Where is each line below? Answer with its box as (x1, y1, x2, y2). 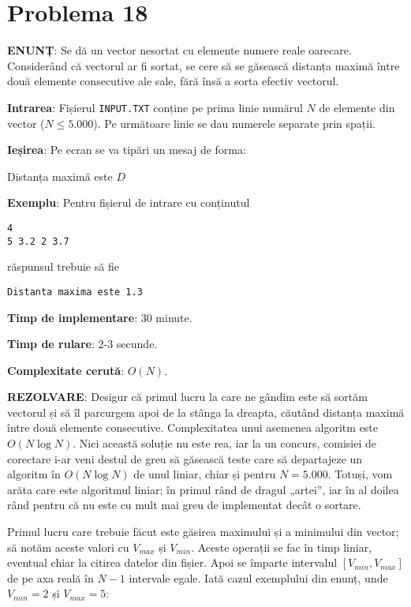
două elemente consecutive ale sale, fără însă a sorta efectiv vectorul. (7, 73, 339, 89)
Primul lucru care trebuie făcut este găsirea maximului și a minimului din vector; (7, 523, 399, 540)
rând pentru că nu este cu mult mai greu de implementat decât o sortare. (7, 496, 361, 513)
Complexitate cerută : (7, 362, 125, 378)
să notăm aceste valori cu (7, 538, 129, 555)
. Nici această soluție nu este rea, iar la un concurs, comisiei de (73, 435, 376, 452)
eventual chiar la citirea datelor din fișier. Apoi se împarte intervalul (7, 554, 338, 571)
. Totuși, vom (327, 466, 393, 482)
